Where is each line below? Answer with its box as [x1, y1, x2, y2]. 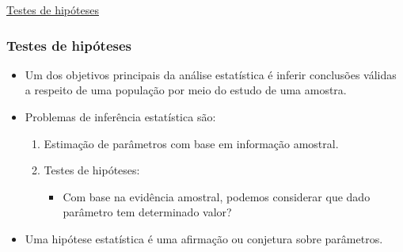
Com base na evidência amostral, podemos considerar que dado [63, 188, 371, 204]
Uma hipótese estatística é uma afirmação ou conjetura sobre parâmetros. [25, 230, 383, 246]
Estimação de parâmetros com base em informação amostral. [44, 135, 339, 151]
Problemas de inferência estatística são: [25, 109, 216, 124]
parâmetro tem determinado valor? [63, 204, 232, 220]
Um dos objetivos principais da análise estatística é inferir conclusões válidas [25, 66, 397, 82]
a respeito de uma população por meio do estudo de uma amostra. [25, 82, 347, 98]
